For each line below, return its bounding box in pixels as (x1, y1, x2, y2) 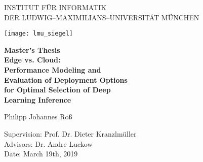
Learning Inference (4, 94, 71, 105)
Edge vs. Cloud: (4, 54, 61, 65)
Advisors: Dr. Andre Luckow (4, 138, 93, 149)
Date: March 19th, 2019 (4, 148, 78, 159)
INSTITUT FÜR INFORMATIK (4, 2, 107, 12)
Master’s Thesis (4, 44, 60, 55)
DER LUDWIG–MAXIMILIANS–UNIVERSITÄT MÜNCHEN (4, 12, 199, 22)
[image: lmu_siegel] (4, 30, 73, 38)
